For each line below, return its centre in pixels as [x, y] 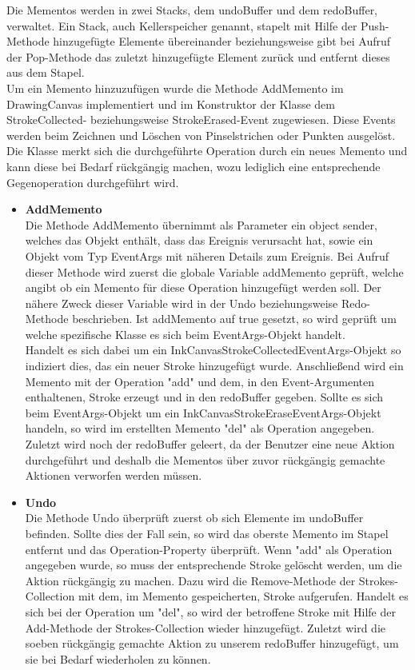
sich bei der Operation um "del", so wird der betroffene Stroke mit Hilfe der [210, 611]
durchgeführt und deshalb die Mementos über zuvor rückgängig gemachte [205, 459]
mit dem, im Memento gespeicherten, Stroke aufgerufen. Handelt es [243, 596]
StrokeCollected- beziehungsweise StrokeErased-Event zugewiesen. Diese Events [201, 120]
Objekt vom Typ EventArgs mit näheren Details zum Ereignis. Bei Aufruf [207, 255]
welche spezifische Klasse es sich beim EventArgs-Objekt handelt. [185, 334]
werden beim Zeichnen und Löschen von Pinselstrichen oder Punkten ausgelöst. [201, 135]
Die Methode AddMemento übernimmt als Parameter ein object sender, [201, 224]
